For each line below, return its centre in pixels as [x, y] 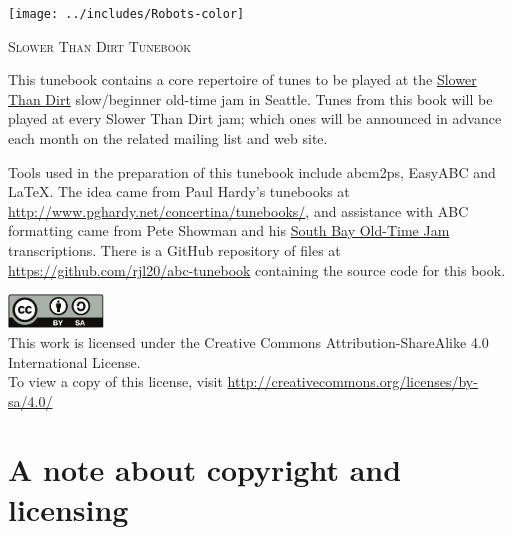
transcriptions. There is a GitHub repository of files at [174, 250]
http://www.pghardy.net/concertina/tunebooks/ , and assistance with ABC [238, 210]
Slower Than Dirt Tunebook [99, 45]
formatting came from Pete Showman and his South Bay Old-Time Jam [229, 230]
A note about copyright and [205, 469]
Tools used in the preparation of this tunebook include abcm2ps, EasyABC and [252, 171]
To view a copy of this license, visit [115, 381]
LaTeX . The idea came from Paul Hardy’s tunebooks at [179, 191]
